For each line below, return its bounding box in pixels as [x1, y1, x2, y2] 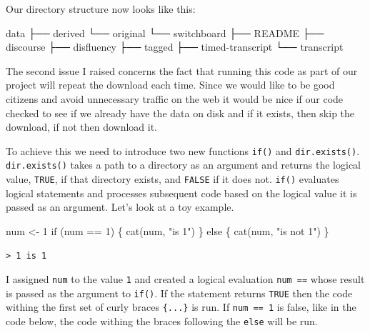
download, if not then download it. [6, 119, 157, 134]
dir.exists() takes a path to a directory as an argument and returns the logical [6, 157, 361, 172]
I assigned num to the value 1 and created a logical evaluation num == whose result [6, 272, 365, 287]
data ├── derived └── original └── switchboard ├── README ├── [6, 25, 324, 40]
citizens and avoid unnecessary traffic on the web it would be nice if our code [6, 91, 344, 106]
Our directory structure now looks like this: [6, 1, 196, 16]
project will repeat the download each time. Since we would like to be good [6, 77, 335, 92]
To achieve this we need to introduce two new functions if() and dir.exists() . [6, 143, 360, 158]
